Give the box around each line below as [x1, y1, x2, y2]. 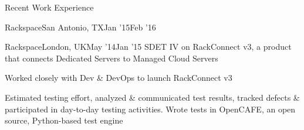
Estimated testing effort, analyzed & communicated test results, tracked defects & [5, 91, 300, 103]
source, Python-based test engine [5, 114, 123, 126]
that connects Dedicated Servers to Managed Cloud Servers [5, 52, 218, 64]
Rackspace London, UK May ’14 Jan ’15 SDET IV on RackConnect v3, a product [5, 40, 292, 53]
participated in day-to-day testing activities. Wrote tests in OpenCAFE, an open [5, 102, 296, 115]
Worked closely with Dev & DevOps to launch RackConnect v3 [5, 71, 232, 84]
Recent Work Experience [5, 1, 94, 13]
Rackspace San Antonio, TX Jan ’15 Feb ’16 [5, 20, 156, 33]
